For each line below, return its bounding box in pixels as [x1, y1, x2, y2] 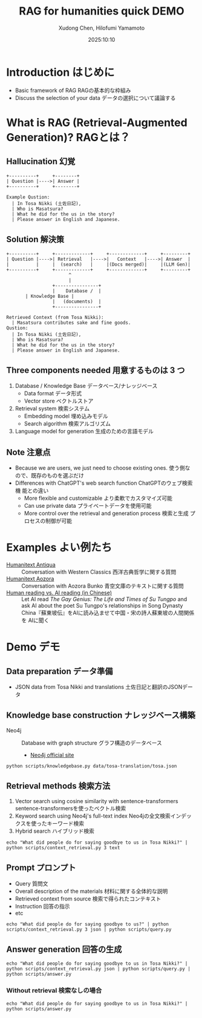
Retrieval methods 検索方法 [6, 781, 111, 791]
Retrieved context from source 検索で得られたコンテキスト [15, 895, 161, 902]
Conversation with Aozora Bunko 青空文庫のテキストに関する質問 [21, 582, 184, 589]
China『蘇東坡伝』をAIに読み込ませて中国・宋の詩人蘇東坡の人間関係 [21, 609, 195, 617]
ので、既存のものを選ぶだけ [15, 472, 85, 479]
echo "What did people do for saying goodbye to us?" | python [6, 921, 169, 927]
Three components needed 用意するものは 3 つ [6, 365, 186, 375]
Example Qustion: [6, 194, 50, 200]
